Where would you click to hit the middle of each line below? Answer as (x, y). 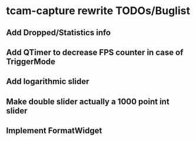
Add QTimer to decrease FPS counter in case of (95, 52)
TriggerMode (31, 61)
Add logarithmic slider (48, 81)
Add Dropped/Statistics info (59, 33)
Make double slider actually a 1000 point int (88, 101)
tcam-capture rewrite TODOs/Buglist (98, 11)
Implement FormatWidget (54, 131)
